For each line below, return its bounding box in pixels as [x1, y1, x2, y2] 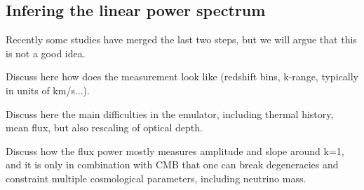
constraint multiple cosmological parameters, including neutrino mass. [6, 170, 306, 185]
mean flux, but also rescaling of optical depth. [6, 120, 203, 135]
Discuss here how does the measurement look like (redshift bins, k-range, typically [6, 69, 358, 84]
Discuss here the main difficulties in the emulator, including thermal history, [6, 106, 334, 121]
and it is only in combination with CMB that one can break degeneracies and [6, 157, 339, 172]
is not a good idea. [6, 45, 86, 60]
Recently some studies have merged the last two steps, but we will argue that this [6, 32, 357, 47]
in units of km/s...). [6, 82, 90, 97]
